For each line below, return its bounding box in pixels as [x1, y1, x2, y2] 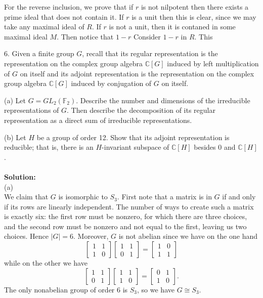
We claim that [4, 191, 49, 202]
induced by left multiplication [167, 58, 259, 68]
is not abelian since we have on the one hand [118, 231, 258, 241]
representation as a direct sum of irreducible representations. [4, 114, 192, 125]
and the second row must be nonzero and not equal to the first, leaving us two [4, 221, 247, 231]
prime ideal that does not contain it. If [4, 11, 124, 22]
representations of [4, 105, 59, 115]
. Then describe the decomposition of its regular [67, 105, 215, 115]
